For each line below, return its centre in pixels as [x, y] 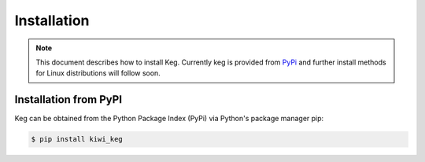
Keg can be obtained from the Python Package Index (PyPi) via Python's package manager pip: [169, 119]
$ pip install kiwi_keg [77, 139]
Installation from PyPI [68, 99]
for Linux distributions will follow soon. [98, 73]
